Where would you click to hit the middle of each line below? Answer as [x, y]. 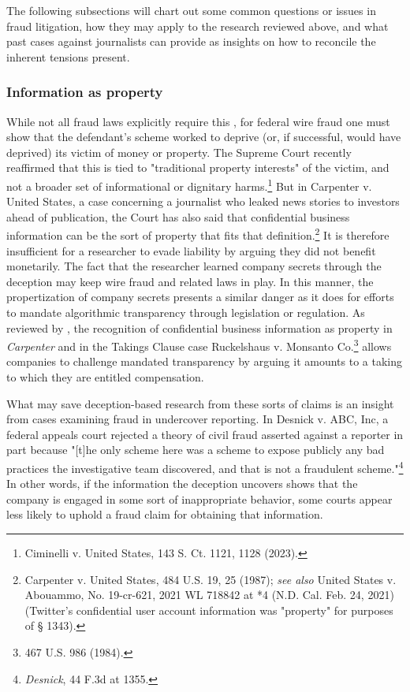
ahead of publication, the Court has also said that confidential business [178, 216]
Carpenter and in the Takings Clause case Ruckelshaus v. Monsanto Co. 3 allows [199, 345]
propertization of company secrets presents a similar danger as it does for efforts [200, 297]
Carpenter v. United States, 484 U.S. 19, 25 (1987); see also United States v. [211, 579]
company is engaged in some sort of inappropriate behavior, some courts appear [199, 499]
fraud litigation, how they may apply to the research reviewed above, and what [198, 26]
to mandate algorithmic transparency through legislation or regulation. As [186, 313]
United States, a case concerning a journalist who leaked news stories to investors [203, 201]
